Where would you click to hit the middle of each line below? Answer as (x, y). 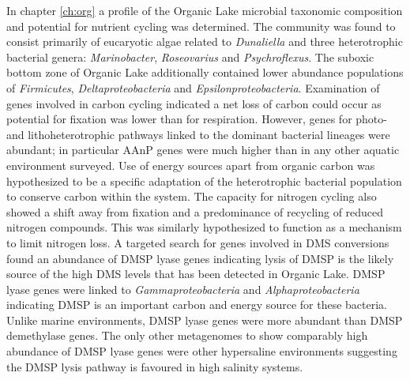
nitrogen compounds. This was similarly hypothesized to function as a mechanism (204, 227)
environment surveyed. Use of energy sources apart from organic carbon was (191, 165)
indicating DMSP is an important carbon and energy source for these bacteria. (197, 305)
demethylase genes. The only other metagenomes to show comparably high (187, 335)
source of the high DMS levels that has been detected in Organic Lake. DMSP (196, 274)
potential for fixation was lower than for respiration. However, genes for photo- (197, 119)
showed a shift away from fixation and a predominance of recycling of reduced (195, 211)
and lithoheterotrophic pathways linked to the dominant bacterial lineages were (198, 134)
